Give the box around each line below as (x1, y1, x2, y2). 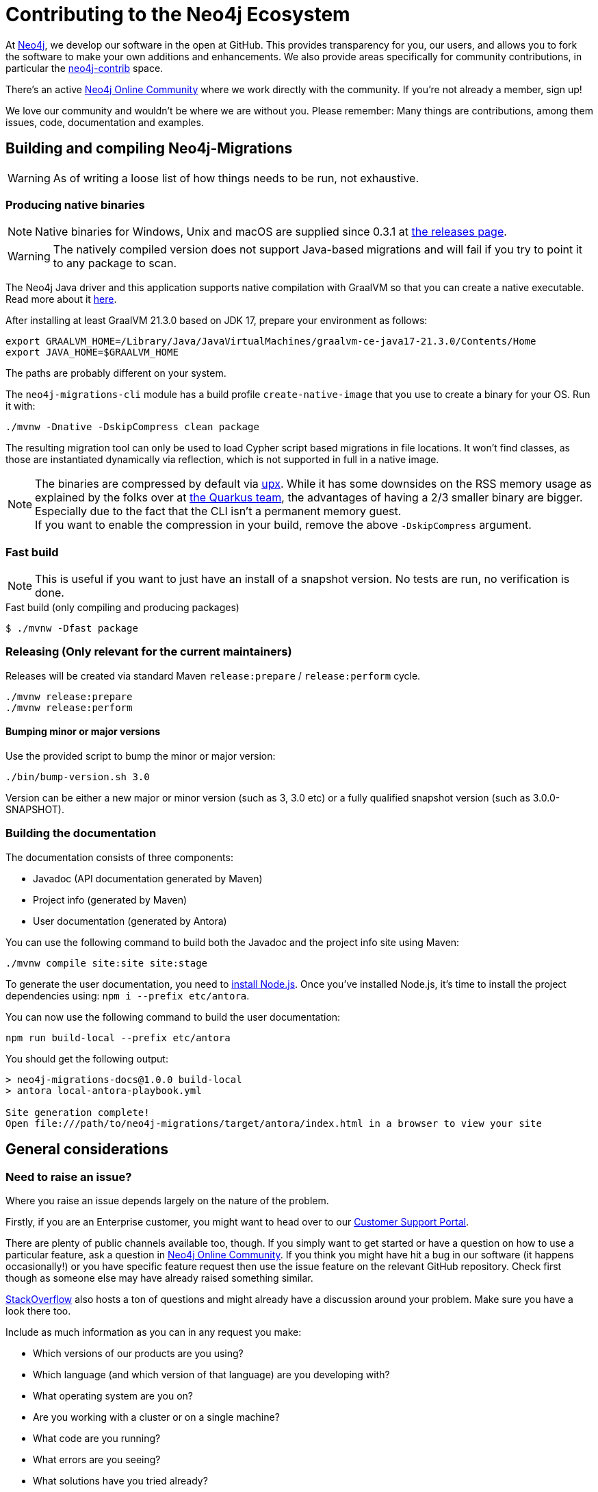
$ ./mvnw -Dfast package (5, 623, 138, 634)
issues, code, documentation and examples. (5, 116, 204, 128)
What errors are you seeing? (33, 1454, 161, 1466)
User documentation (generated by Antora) (33, 915, 227, 927)
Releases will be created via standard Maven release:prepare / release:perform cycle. (5, 669, 421, 682)
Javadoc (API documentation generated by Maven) (33, 872, 263, 884)
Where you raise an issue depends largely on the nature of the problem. (5, 1195, 329, 1207)
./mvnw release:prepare (5, 691, 133, 702)
